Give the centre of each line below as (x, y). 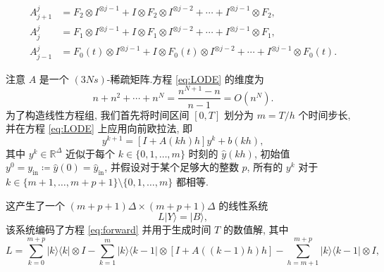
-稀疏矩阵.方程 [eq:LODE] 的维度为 (185, 78)
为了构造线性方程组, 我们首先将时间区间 (98, 114)
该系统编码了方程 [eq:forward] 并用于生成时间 (109, 229)
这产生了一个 (35, 205)
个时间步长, (324, 114)
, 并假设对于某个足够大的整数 (172, 167)
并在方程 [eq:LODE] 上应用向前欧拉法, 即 (99, 128)
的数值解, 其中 (256, 229)
